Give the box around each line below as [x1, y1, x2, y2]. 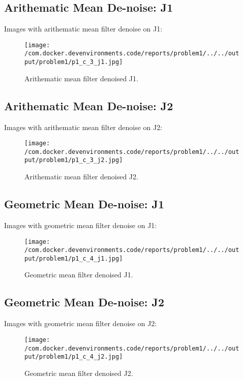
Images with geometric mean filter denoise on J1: [4, 219, 157, 230]
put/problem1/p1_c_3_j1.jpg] [24, 58, 123, 66]
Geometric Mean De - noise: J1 [4, 196, 165, 212]
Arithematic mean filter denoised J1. [24, 73, 138, 83]
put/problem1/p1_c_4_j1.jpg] [24, 255, 123, 262]
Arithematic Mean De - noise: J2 [4, 98, 173, 113]
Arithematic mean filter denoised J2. [24, 171, 138, 182]
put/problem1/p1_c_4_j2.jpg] [24, 353, 123, 361]
